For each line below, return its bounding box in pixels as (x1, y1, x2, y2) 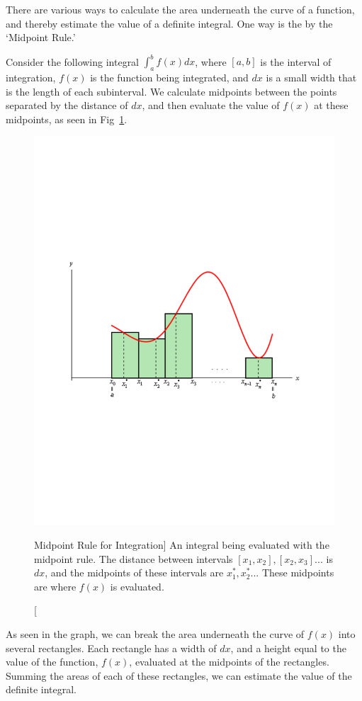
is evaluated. (110, 579, 164, 593)
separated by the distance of (6, 98, 128, 113)
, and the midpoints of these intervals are (45, 565, 224, 580)
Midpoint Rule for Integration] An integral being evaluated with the (34, 537, 329, 552)
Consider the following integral (6, 54, 140, 69)
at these (314, 98, 349, 113)
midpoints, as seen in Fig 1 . (6, 111, 128, 126)
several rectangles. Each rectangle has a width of (6, 640, 217, 655)
